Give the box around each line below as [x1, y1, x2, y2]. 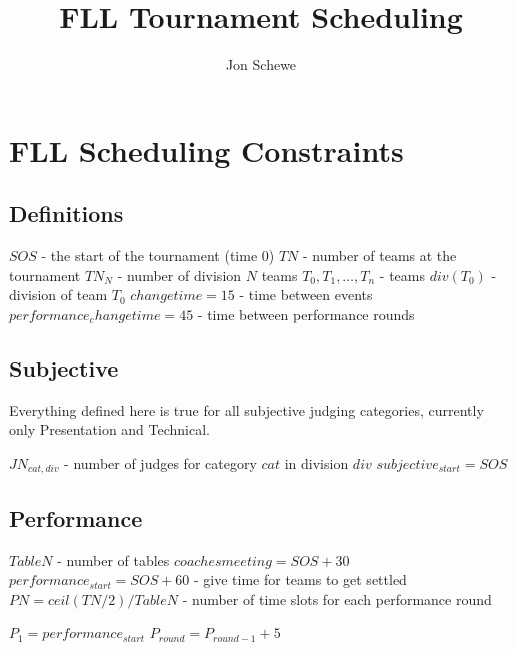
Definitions [9, 198, 124, 229]
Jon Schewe [225, 54, 297, 75]
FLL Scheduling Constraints [9, 129, 404, 170]
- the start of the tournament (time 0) [41, 245, 275, 266]
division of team [9, 284, 108, 305]
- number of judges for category [64, 452, 257, 473]
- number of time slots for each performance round [182, 588, 492, 609]
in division [284, 452, 349, 473]
